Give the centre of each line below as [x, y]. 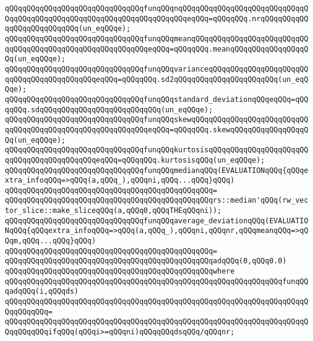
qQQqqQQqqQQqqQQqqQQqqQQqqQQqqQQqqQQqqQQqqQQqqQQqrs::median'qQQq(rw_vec [157, 201]
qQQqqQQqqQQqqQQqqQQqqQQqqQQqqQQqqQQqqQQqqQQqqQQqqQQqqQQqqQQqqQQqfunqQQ [157, 281]
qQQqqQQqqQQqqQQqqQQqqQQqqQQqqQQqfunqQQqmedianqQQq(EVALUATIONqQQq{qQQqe [157, 170]
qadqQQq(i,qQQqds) [42, 292]
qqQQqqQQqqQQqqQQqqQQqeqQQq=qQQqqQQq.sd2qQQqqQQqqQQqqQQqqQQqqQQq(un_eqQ [157, 79]
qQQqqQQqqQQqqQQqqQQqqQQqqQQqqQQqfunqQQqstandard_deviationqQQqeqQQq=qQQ [157, 99]
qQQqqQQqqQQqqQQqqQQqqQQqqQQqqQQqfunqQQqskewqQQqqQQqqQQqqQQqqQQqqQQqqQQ [157, 120]
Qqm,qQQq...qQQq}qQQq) [51, 241]
